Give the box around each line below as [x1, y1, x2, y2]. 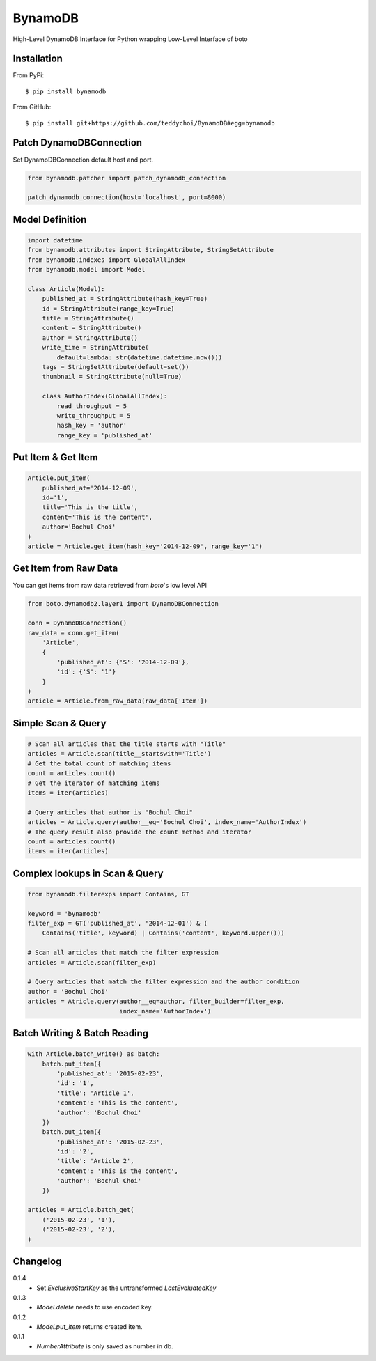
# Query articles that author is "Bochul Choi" [27, 808, 193, 816]
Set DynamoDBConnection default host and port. [13, 155, 153, 164]
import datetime [27, 236, 84, 244]
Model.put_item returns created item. [36, 1323, 143, 1331]
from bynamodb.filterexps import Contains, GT [27, 890, 189, 898]
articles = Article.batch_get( [27, 1206, 135, 1214]
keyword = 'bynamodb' [27, 910, 102, 917]
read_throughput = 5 [56, 402, 127, 410]
